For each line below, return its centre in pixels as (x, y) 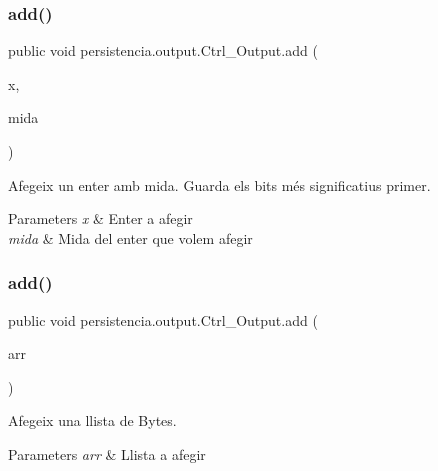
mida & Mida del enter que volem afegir (130, 237)
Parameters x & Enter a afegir (100, 218)
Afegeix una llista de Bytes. (92, 420)
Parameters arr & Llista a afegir (107, 453)
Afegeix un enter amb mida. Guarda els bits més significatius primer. (219, 184)
